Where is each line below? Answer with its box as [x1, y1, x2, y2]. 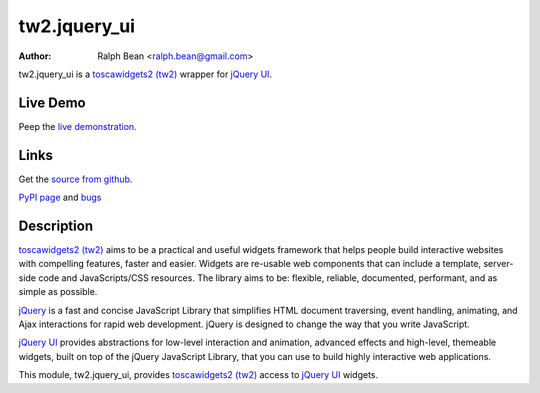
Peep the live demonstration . [18, 120, 137, 132]
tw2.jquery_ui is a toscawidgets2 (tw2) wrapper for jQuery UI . [18, 68, 273, 80]
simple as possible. [18, 286, 98, 298]
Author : [18, 50, 52, 62]
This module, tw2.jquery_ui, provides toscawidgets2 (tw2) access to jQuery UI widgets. [18, 369, 379, 381]
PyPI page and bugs [18, 191, 102, 204]
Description [18, 217, 94, 234]
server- [483, 258, 514, 270]
